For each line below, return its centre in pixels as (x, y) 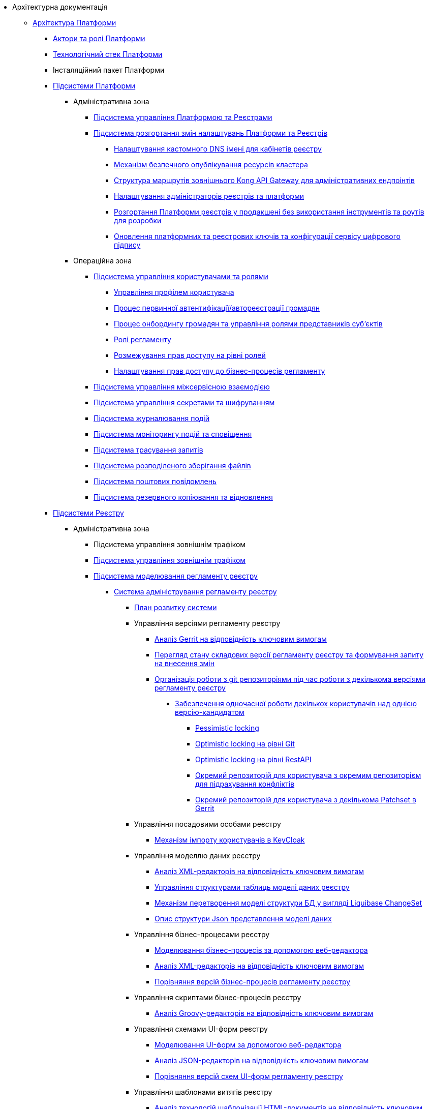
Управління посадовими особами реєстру (208, 824)
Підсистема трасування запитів (148, 450)
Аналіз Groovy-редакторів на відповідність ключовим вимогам (264, 1013)
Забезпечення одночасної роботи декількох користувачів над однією (296, 703)
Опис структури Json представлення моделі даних (243, 919)
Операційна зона (103, 261)
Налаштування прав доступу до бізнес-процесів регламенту (220, 371)
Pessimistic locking (227, 728)
